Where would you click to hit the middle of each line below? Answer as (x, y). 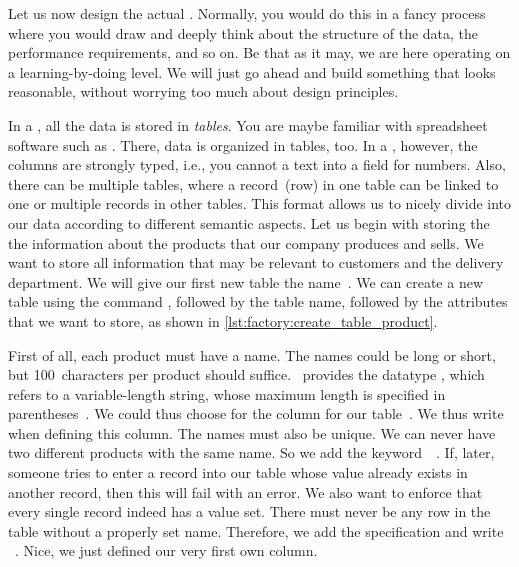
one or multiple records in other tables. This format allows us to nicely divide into (260, 203)
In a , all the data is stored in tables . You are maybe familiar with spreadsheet (248, 124)
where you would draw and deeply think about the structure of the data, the (243, 32)
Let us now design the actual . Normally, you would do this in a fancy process (247, 13)
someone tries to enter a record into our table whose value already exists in (238, 472)
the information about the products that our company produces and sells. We (246, 242)
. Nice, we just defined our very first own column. (166, 550)
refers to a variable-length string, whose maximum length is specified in (227, 393)
